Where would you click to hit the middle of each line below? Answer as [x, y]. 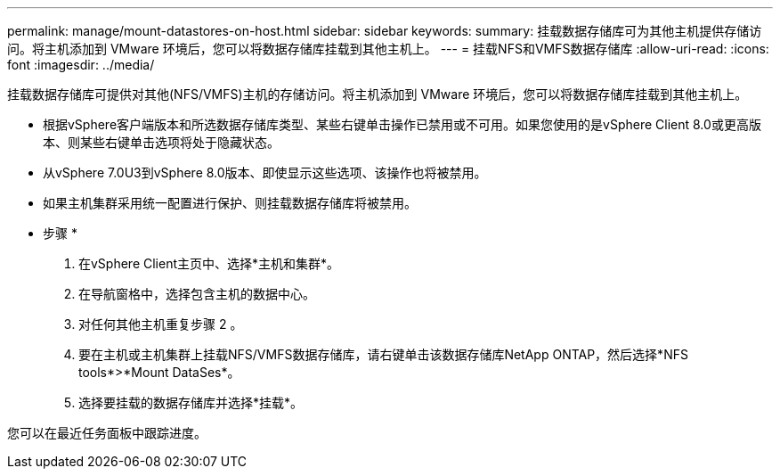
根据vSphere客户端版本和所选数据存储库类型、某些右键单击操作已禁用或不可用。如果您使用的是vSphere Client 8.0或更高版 [402, 124]
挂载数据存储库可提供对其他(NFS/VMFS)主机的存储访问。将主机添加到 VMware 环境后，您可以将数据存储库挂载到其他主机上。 [378, 94]
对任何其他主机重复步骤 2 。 [161, 324]
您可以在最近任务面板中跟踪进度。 [107, 433]
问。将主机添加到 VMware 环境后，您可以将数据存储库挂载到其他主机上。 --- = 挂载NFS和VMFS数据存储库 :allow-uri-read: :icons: [388, 49]
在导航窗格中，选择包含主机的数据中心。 [197, 294]
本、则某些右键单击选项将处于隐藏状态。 [161, 142]
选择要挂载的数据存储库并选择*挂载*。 [191, 402]
